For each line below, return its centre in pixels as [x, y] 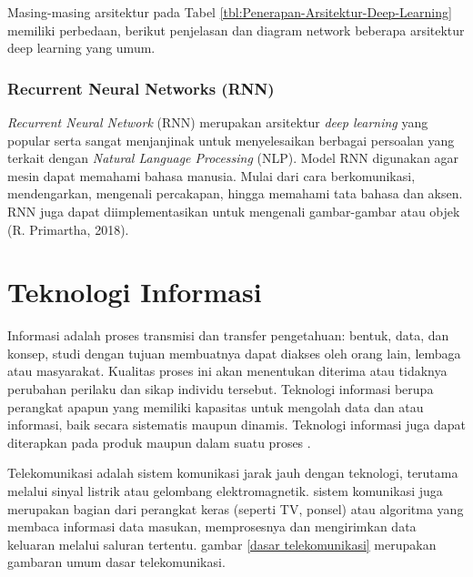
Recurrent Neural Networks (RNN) [141, 88]
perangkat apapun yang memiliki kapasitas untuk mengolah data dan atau [216, 406]
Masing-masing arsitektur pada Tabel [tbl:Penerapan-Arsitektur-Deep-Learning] [230, 12]
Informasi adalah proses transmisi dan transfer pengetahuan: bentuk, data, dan [228, 335]
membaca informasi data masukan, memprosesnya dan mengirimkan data [212, 526]
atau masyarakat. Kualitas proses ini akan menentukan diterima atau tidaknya [227, 371]
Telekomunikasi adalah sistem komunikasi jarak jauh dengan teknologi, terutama [233, 473]
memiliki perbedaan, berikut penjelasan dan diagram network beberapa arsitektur [236, 30]
